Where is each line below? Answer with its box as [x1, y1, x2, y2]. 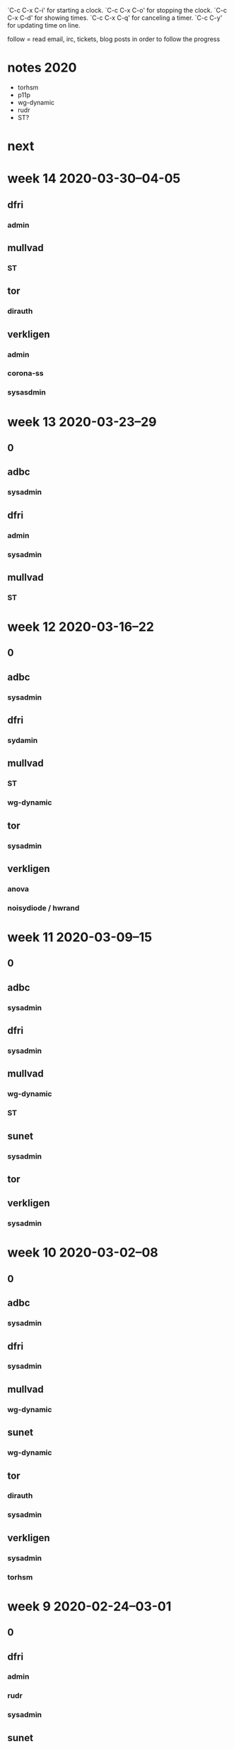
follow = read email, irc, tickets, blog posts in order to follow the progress [7, 35, 221, 43]
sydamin [7, 736, 38, 746]
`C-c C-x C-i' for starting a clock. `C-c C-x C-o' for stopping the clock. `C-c [7, 6, 228, 14]
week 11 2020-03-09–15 [7, 929, 153, 946]
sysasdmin [7, 387, 46, 397]
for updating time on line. [7, 21, 81, 29]
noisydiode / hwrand [7, 903, 80, 912]
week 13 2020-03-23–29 [7, 414, 157, 430]
